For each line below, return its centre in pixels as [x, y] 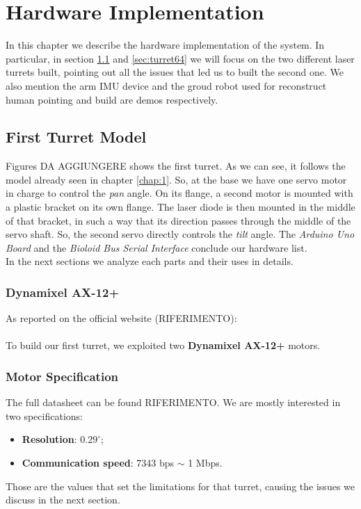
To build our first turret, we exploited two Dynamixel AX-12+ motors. [163, 345]
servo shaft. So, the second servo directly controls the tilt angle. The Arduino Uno [180, 234]
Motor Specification [62, 376]
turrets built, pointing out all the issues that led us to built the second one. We [175, 72]
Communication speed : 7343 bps [98, 463]
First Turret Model [76, 137]
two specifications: [44, 415]
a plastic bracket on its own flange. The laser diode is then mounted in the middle [180, 207]
